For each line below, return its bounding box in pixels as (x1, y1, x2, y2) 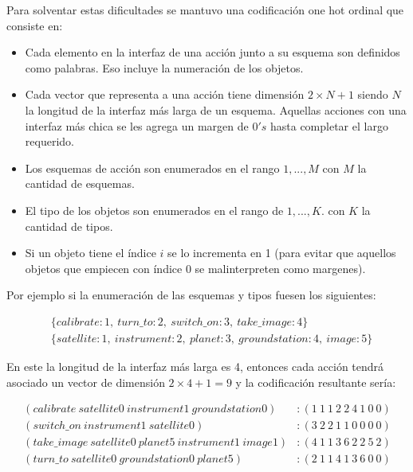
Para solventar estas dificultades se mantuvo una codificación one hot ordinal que (6, 2, 404, 18)
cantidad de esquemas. (25, 175, 135, 192)
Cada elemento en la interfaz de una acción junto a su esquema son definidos (25, 44, 400, 60)
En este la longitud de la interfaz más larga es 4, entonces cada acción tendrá (6, 357, 384, 374)
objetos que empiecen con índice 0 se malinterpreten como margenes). (25, 259, 366, 276)
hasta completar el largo (269, 117, 388, 134)
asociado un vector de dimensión (6, 373, 165, 390)
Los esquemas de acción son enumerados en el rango (25, 159, 280, 176)
